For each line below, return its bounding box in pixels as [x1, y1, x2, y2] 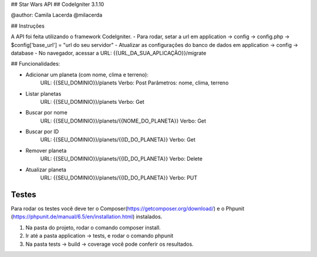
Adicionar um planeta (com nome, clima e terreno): [25, 71, 149, 78]
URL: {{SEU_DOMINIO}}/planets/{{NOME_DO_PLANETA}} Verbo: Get [40, 117, 207, 124]
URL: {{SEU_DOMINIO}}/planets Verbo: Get [40, 98, 145, 105]
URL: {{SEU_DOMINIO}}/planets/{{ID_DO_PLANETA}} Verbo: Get [40, 136, 196, 143]
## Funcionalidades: [11, 60, 60, 67]
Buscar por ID [25, 128, 59, 135]
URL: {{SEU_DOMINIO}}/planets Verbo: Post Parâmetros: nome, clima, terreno [40, 79, 229, 86]
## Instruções [11, 22, 45, 29]
